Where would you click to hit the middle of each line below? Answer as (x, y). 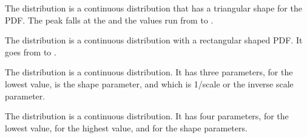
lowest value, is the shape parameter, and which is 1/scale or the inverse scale (149, 83)
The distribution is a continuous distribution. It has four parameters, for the (147, 116)
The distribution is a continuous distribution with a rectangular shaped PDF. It (154, 40)
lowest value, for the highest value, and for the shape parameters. (126, 127)
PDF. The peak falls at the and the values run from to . (109, 20)
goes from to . (31, 52)
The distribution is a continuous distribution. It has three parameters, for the (149, 72)
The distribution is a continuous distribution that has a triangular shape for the (153, 8)
